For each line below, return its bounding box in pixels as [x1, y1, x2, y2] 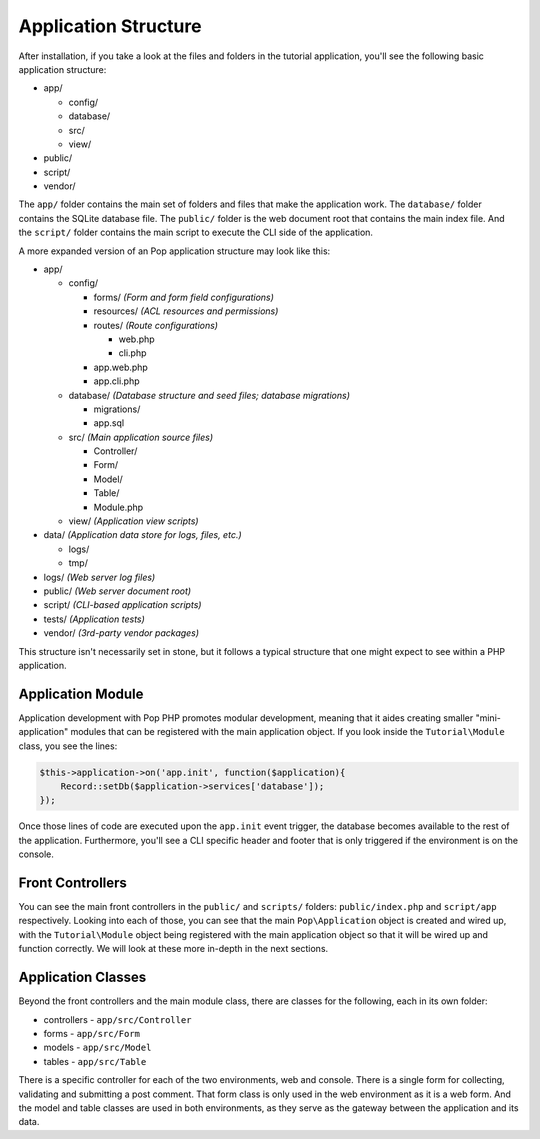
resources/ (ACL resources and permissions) [93, 305, 279, 317]
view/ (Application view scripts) [68, 515, 199, 527]
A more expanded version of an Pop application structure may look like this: [18, 245, 331, 257]
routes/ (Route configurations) [93, 319, 219, 331]
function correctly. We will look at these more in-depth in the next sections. [18, 943, 329, 955]
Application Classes [18, 969, 147, 986]
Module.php [93, 501, 144, 513]
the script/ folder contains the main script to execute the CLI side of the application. [18, 226, 374, 239]
